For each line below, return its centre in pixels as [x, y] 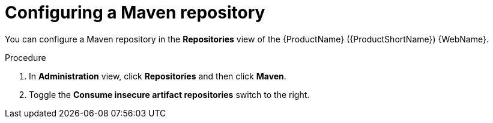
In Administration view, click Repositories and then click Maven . [158, 76]
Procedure [26, 57]
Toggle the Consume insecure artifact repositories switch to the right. [169, 94]
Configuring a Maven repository [135, 13]
